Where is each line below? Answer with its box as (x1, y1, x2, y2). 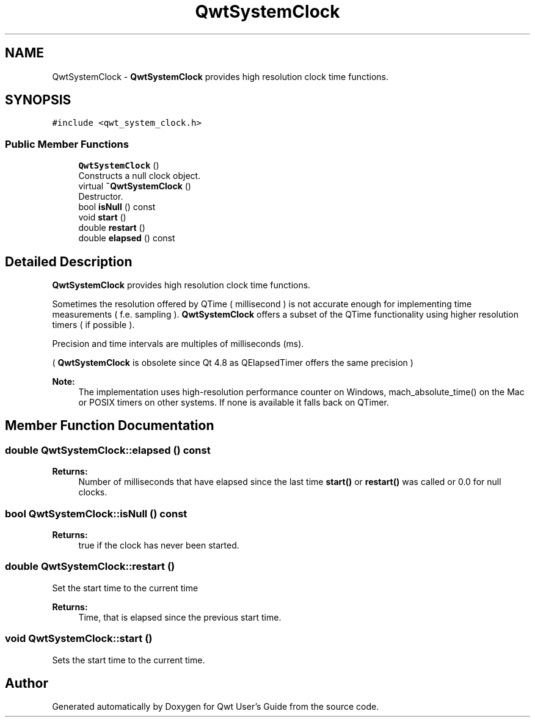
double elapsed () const (78, 233, 175, 244)
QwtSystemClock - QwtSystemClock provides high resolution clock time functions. (52, 71, 389, 82)
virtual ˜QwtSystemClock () (78, 181, 191, 192)
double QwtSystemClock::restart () (5, 560, 175, 573)
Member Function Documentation (5, 418, 214, 434)
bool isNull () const (78, 202, 156, 213)
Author (5, 675, 48, 691)
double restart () (78, 222, 145, 233)
